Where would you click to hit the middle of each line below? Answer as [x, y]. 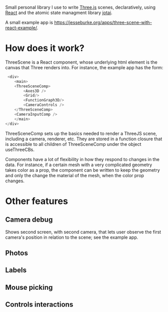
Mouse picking [29, 287]
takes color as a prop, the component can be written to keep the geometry [83, 170]
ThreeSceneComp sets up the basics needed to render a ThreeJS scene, [81, 133]
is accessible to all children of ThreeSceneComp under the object [73, 144]
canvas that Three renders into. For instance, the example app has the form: [84, 67]
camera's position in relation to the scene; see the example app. [72, 237]
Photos [17, 253]
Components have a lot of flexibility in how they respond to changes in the [82, 159]
